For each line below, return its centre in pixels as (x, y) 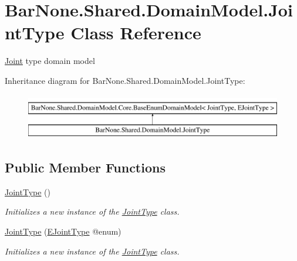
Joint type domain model (50, 61)
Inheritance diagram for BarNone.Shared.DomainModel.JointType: (125, 80)
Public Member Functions (85, 167)
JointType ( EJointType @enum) (63, 231)
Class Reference (136, 33)
